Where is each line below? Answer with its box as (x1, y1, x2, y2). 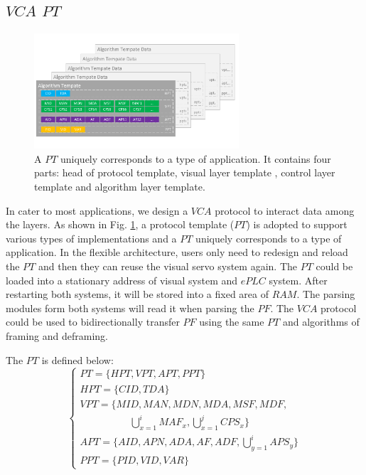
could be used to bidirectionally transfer (6, 314, 180, 329)
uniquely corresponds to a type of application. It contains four (60, 151, 331, 166)
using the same (199, 314, 264, 329)
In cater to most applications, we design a (6, 203, 188, 218)
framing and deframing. (6, 329, 109, 343)
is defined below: (41, 352, 114, 367)
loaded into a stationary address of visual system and (6, 272, 238, 287)
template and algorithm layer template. (34, 179, 205, 194)
